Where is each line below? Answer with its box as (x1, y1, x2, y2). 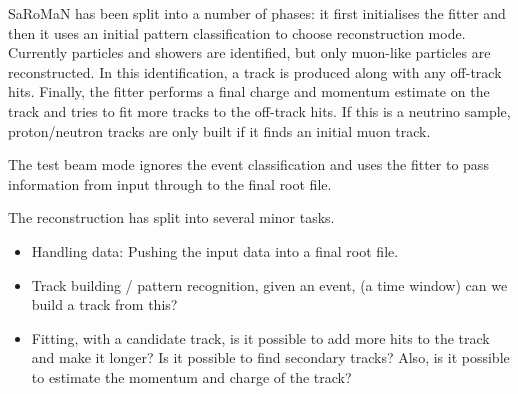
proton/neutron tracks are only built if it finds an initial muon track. (8, 120, 431, 141)
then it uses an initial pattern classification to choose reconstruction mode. (8, 22, 466, 43)
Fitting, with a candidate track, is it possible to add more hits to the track (31, 327, 490, 348)
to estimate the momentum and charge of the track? (31, 366, 352, 387)
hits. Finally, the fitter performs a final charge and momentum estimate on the (8, 81, 490, 102)
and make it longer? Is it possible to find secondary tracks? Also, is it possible (31, 347, 510, 368)
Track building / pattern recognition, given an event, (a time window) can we (31, 274, 508, 295)
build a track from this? (31, 294, 178, 315)
